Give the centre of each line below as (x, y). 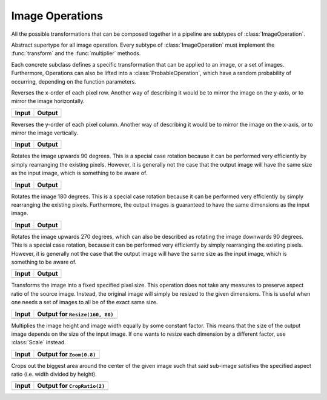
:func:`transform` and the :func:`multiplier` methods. (76, 53)
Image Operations (57, 16)
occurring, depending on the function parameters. (74, 81)
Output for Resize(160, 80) (75, 314)
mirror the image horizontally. (48, 101)
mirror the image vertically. (45, 133)
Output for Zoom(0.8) (67, 354)
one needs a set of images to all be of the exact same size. (84, 302)
